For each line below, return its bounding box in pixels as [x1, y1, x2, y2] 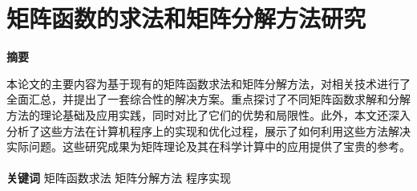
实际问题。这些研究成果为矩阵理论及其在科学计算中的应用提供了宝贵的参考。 [6, 138, 411, 155]
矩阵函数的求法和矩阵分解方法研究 [6, 2, 366, 35]
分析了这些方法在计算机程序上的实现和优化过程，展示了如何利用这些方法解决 [6, 122, 411, 139]
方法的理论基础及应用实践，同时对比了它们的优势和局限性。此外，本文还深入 [6, 106, 411, 123]
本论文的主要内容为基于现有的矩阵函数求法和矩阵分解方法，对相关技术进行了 [6, 75, 411, 91]
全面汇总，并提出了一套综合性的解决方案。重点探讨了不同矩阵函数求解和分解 [6, 91, 411, 108]
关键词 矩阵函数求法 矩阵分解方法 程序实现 [6, 169, 231, 186]
